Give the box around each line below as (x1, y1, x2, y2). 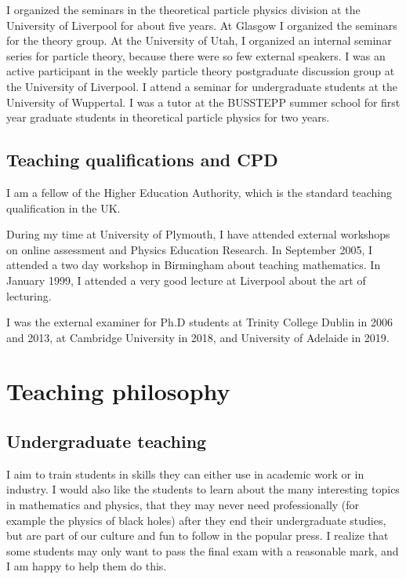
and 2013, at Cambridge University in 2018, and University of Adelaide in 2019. (6, 329, 390, 345)
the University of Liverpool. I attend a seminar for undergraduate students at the (6, 78, 397, 94)
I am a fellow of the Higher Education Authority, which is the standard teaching (6, 184, 393, 200)
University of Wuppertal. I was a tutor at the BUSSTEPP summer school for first (6, 93, 401, 110)
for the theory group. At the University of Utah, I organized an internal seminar (6, 32, 392, 49)
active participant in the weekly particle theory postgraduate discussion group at (6, 63, 395, 79)
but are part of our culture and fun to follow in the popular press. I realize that (6, 527, 389, 544)
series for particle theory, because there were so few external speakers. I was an (6, 47, 386, 64)
